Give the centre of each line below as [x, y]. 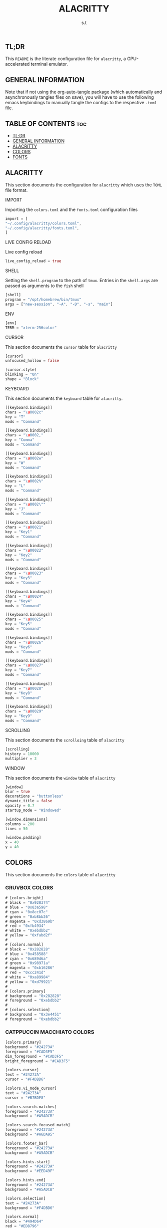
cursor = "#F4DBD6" [25, 1079]
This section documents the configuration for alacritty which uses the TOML [84, 185]
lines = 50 [16, 829]
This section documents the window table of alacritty [60, 778]
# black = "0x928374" [28, 903]
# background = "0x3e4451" [33, 1015]
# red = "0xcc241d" [25, 972]
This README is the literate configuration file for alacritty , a [66, 59]
